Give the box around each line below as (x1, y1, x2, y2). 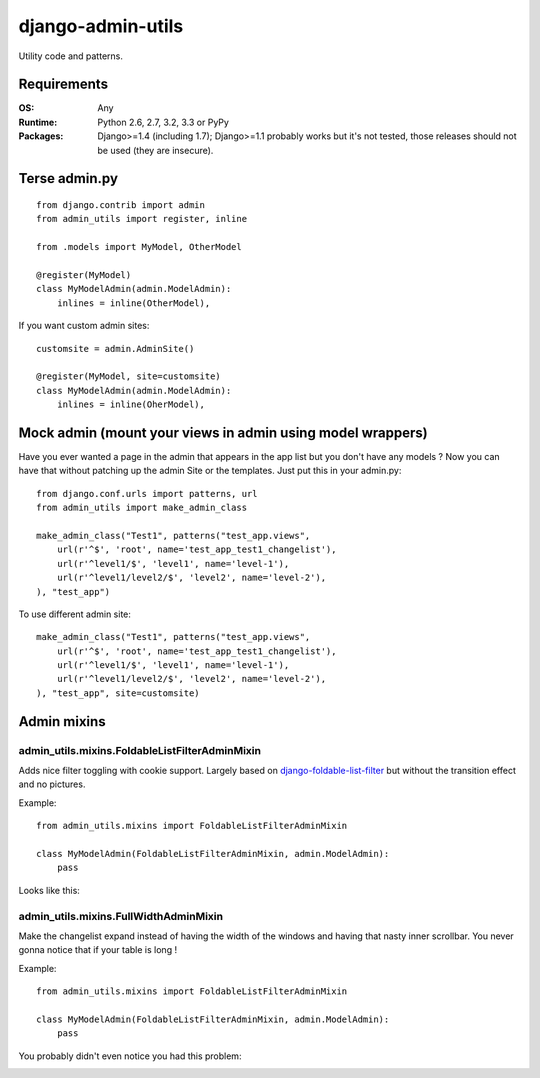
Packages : (18, 130, 64, 142)
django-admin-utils (18, 15, 184, 37)
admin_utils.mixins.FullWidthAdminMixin (18, 909, 224, 923)
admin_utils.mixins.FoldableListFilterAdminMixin (18, 743, 262, 757)
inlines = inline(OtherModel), (56, 297, 211, 309)
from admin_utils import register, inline (36, 213, 248, 225)
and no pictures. (18, 778, 86, 790)
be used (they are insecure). (97, 144, 214, 156)
